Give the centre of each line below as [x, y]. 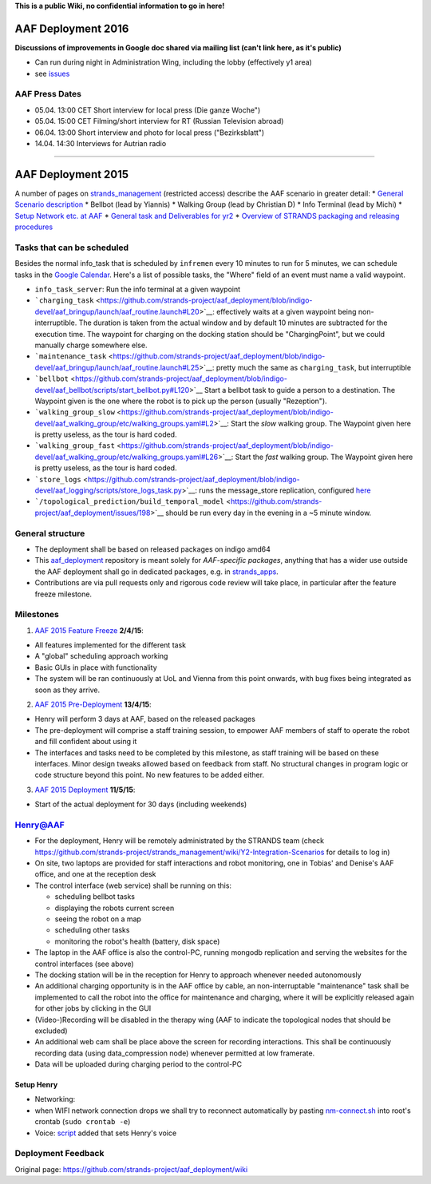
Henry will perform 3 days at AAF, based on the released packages [145, 719]
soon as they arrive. [67, 690]
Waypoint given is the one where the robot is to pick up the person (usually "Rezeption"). [181, 401]
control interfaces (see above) [85, 964]
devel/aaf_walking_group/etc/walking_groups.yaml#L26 [127, 457]
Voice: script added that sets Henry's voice [106, 1133]
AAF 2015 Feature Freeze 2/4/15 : [89, 630]
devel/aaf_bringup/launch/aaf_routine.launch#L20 [117, 311]
